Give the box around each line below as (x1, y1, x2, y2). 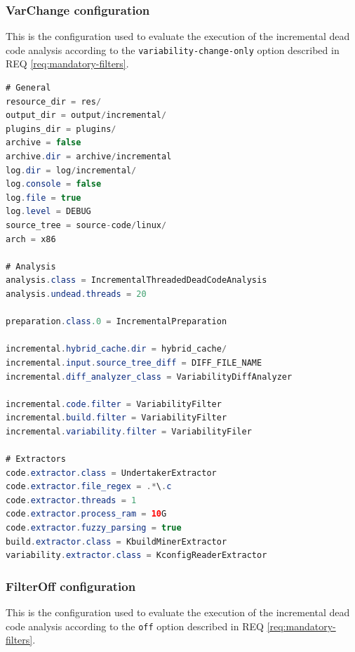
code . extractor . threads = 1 (6, 495, 137, 505)
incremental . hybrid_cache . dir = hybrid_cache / (6, 344, 227, 354)
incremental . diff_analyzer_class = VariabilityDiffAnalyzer (6, 371, 293, 382)
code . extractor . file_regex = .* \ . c (6, 481, 172, 492)
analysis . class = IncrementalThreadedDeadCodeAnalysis (6, 275, 267, 286)
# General (6, 83, 51, 93)
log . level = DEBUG (6, 206, 91, 217)
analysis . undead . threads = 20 (6, 288, 147, 299)
